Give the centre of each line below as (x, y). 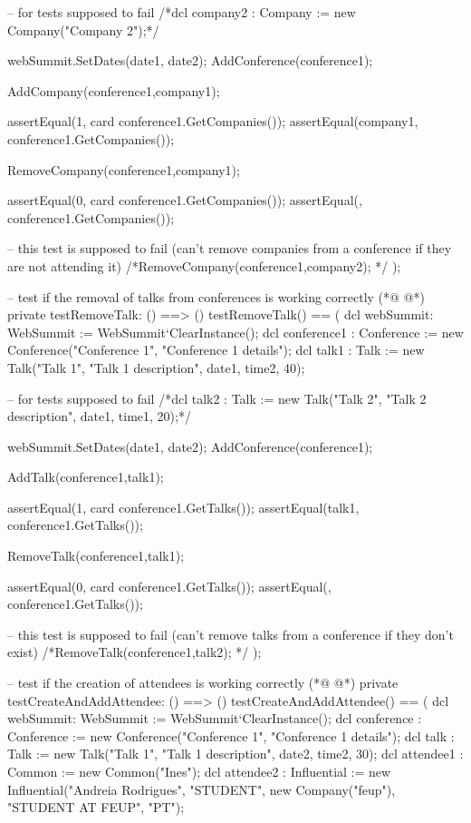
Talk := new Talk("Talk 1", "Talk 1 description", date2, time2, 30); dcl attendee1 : (235, 754)
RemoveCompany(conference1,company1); (124, 169)
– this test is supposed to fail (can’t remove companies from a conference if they (230, 248)
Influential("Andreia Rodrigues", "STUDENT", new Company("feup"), (202, 789)
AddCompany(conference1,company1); (114, 90)
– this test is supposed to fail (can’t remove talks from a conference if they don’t (231, 634)
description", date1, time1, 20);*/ (99, 416)
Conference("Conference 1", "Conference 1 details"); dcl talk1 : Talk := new (216, 350)
